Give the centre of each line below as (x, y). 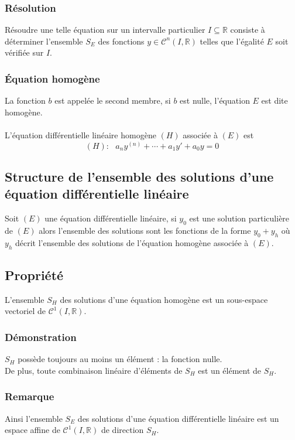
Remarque (30, 396)
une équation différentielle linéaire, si (111, 218)
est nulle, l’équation (215, 100)
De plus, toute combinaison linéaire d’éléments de (94, 370)
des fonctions (121, 41)
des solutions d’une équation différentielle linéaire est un (178, 418)
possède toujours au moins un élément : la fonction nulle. (120, 359)
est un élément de (230, 370)
